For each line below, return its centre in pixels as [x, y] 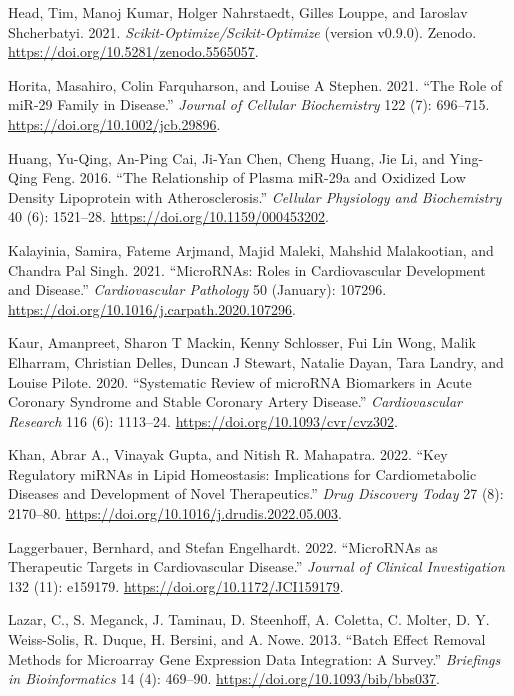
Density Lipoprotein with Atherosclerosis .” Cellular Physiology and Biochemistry [255, 196]
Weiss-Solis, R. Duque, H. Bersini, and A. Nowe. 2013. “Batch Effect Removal [247, 639]
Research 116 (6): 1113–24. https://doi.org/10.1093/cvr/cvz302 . [203, 420]
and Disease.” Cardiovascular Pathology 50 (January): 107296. [197, 289]
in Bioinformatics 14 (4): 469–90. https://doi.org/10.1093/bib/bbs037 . [224, 678]
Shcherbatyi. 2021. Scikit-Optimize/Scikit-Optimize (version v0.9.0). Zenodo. [242, 31]
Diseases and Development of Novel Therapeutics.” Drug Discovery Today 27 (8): [256, 493]
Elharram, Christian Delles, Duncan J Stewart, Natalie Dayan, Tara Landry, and [256, 361]
